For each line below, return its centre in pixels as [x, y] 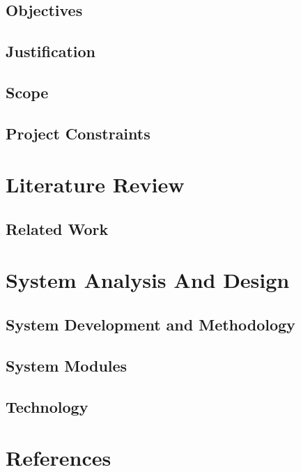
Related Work [57, 228]
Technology [47, 406]
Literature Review [95, 184]
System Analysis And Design [148, 280]
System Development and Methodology [150, 325]
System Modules [67, 365]
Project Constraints [78, 133]
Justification [51, 51]
